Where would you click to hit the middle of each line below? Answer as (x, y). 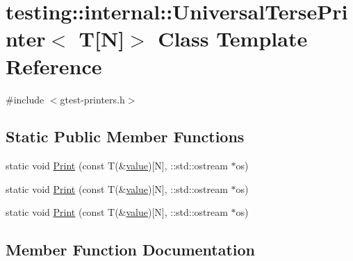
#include (25, 99)
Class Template (233, 39)
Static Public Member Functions (125, 136)
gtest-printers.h (92, 99)
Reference (54, 66)
